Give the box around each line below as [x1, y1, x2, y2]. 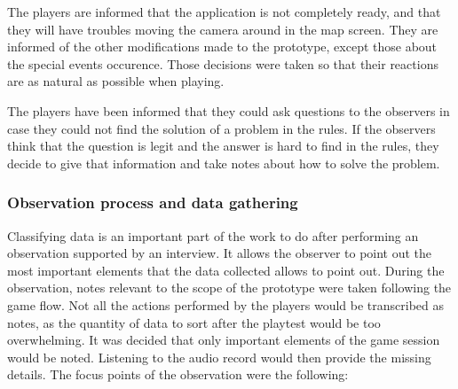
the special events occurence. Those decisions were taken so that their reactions [7, 54, 438, 73]
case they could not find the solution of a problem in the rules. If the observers [7, 119, 436, 137]
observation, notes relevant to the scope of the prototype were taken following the [7, 278, 452, 297]
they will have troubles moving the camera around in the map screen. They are [7, 19, 438, 38]
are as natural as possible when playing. [7, 72, 225, 90]
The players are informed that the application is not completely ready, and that [7, 3, 441, 20]
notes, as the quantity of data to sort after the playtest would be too [7, 313, 381, 331]
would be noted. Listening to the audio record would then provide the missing [7, 347, 431, 366]
